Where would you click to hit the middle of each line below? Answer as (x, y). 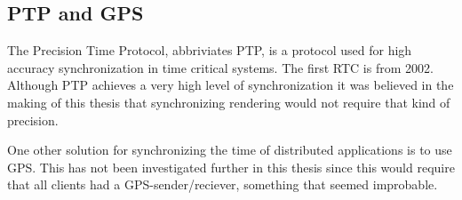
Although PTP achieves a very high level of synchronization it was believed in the (231, 85)
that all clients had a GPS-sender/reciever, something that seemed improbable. (223, 184)
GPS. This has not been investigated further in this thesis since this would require (231, 167)
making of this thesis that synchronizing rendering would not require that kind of (229, 102)
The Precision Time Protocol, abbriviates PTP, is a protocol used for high (210, 50)
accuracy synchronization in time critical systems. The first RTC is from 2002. (220, 67)
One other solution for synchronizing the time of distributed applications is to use (230, 150)
